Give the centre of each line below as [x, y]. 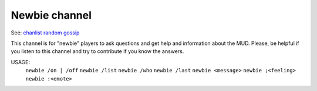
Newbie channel [51, 15]
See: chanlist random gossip [45, 33]
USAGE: [21, 62]
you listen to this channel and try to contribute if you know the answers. [97, 51]
